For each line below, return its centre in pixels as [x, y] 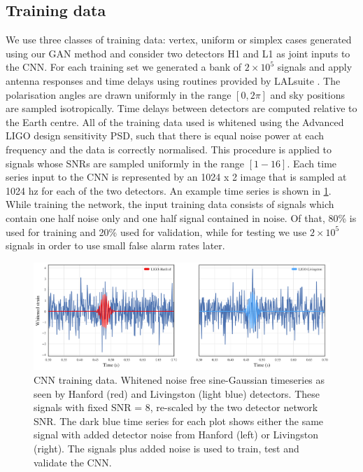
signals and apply [315, 67]
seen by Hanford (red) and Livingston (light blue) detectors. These [177, 393]
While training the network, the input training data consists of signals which [170, 204]
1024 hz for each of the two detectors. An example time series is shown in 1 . [169, 190]
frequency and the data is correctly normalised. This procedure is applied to [169, 149]
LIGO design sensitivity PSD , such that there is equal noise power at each [165, 136]
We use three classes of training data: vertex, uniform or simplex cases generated [179, 40]
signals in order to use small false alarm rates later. [115, 245]
